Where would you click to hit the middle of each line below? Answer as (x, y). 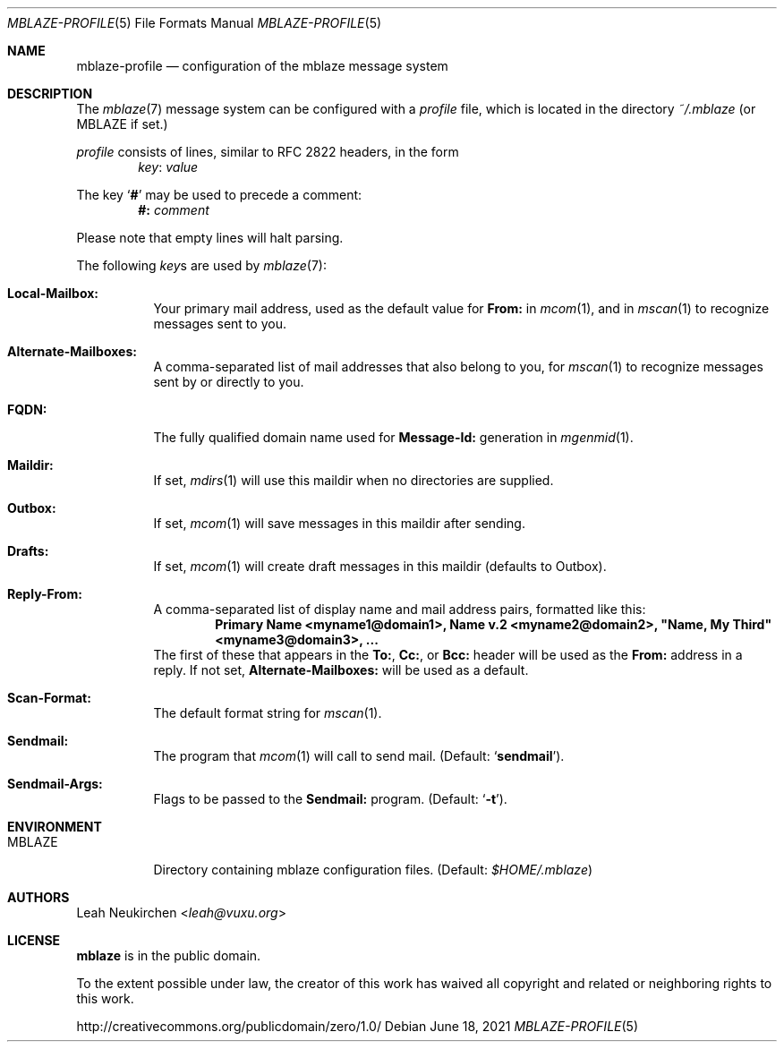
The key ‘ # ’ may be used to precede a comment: (219, 195)
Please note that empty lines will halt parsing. (210, 238)
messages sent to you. (220, 324)
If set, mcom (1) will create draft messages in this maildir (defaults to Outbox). (380, 566)
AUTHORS (38, 897)
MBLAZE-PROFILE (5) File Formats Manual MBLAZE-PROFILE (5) (195, 23)
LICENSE (34, 940)
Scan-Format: (49, 698)
